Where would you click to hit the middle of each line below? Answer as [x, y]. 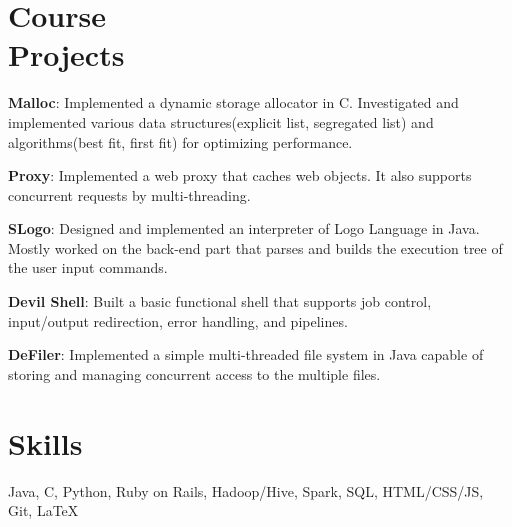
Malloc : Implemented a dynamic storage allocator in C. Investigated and [233, 102]
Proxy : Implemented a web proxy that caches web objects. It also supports [240, 175]
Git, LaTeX [43, 510]
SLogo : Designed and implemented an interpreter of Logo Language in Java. [244, 228]
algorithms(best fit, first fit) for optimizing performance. [180, 141]
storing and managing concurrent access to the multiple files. [194, 373]
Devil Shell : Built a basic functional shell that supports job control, [220, 301]
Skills [45, 442]
